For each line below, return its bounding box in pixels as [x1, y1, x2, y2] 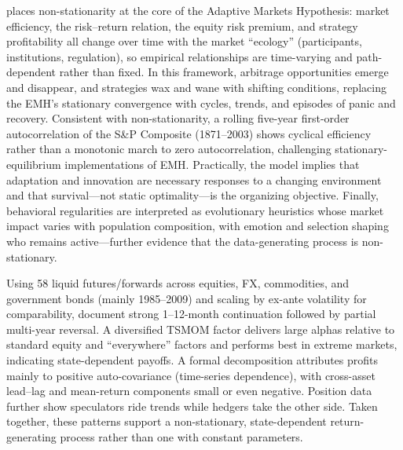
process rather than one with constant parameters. [60, 429, 303, 445]
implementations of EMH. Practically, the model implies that [64, 155, 360, 172]
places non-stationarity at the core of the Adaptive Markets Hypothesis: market [6, 2, 390, 18]
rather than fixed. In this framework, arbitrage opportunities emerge [59, 64, 389, 80]
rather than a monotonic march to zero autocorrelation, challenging [6, 141, 332, 157]
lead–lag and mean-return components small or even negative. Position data [6, 382, 372, 399]
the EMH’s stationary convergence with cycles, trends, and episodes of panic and [6, 94, 396, 111]
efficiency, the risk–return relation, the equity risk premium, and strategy [6, 17, 358, 34]
